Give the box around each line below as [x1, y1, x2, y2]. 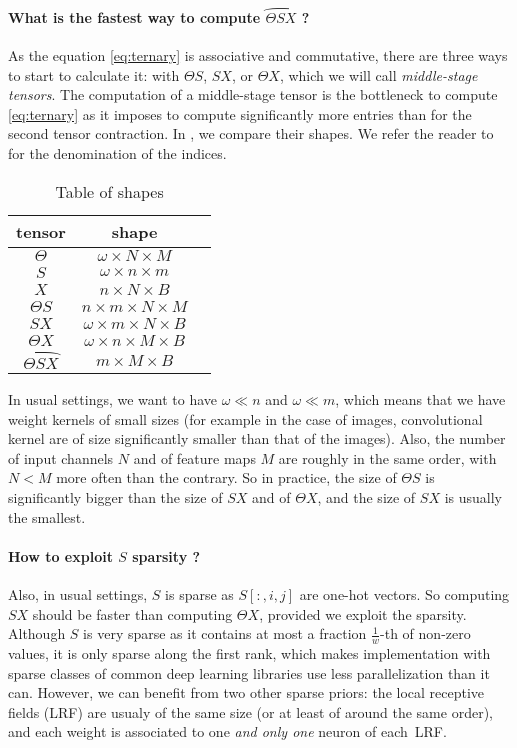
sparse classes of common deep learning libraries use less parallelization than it [8, 662, 490, 683]
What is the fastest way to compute [8, 6, 261, 27]
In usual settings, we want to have [8, 389, 218, 410]
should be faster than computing [32, 603, 233, 624]
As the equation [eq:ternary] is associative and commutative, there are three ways [8, 45, 508, 66]
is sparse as [165, 584, 234, 605]
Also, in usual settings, [8, 584, 148, 605]
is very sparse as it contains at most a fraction [83, 623, 367, 644]
